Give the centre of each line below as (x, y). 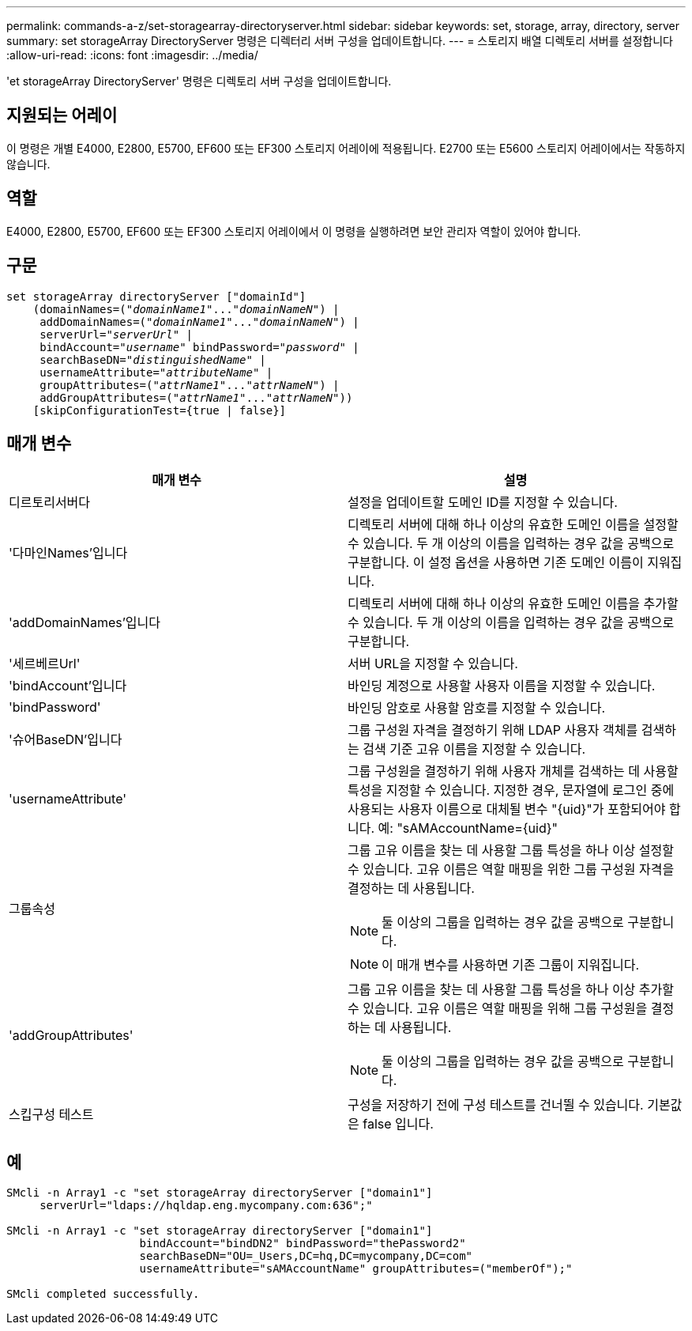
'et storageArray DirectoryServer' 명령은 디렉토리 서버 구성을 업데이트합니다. (199, 81)
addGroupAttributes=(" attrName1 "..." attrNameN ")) (196, 397)
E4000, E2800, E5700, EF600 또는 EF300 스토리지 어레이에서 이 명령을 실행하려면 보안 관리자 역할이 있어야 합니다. (294, 231)
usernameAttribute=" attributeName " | (156, 372)
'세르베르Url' (45, 664)
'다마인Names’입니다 (68, 553)
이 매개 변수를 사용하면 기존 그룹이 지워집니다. (511, 965)
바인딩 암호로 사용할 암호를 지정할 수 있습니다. (477, 708)
